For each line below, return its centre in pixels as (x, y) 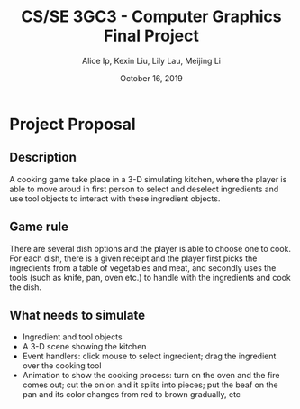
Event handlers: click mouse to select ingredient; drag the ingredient (149, 356)
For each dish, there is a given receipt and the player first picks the (133, 258)
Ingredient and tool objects (73, 337)
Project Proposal (73, 124)
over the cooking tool (62, 366)
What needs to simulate (77, 315)
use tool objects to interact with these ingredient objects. (115, 198)
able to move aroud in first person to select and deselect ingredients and (144, 189)
